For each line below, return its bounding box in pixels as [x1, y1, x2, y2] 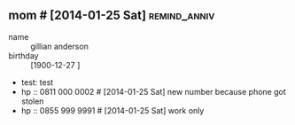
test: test [20, 76, 54, 88]
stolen [20, 96, 44, 106]
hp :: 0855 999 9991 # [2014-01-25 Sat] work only [20, 105, 205, 115]
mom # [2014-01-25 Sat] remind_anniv [8, 8, 215, 23]
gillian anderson [30, 41, 89, 51]
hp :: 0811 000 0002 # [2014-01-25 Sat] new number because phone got [20, 86, 287, 97]
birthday [8, 50, 39, 61]
